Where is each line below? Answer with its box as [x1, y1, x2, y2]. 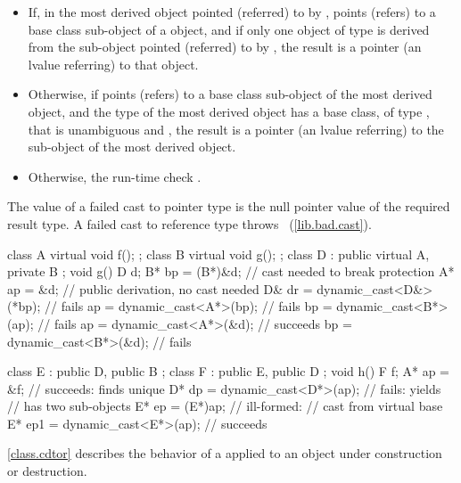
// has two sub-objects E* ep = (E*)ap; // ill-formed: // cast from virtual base [7, 397, 443, 415]
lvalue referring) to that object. [28, 54, 199, 73]
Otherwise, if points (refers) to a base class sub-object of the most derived [28, 85, 432, 103]
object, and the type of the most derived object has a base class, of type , [28, 102, 430, 120]
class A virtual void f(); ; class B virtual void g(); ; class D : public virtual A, [7, 244, 430, 263]
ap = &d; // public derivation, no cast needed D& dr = [7, 279, 313, 298]
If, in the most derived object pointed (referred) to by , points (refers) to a [28, 3, 436, 20]
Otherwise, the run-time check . [28, 167, 202, 185]
